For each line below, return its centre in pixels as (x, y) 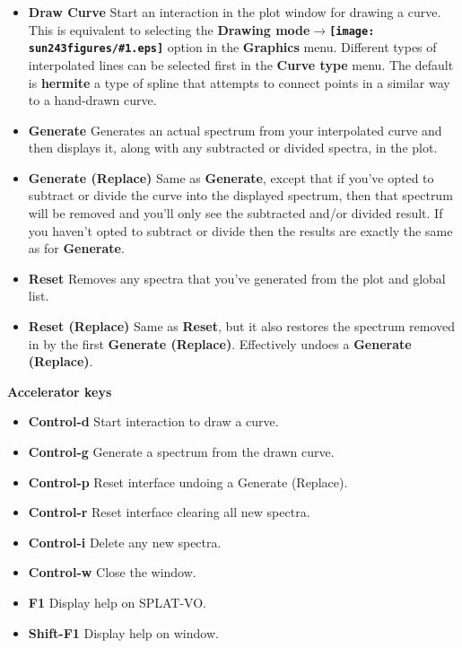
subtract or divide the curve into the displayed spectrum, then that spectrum (240, 195)
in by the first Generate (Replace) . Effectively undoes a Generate (220, 343)
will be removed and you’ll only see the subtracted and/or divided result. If (235, 213)
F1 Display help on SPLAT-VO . (117, 602)
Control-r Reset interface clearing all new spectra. (169, 512)
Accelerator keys (60, 391)
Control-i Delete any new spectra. (125, 542)
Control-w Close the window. (112, 572)
